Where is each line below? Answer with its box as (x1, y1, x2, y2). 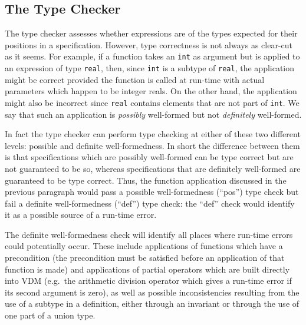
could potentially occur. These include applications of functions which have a (5, 240, 283, 252)
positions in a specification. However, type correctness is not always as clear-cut (5, 38, 292, 51)
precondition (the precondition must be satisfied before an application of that (5, 251, 285, 264)
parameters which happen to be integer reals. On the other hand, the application (5, 85, 297, 97)
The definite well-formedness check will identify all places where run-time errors (5, 228, 293, 240)
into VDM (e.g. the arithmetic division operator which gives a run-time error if (5, 274, 292, 287)
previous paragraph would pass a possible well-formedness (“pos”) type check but (5, 185, 299, 198)
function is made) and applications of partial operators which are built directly (5, 263, 290, 275)
